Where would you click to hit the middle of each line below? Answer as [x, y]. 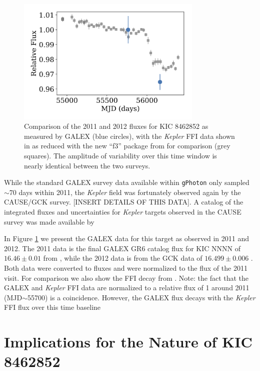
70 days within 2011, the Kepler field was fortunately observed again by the [125, 192]
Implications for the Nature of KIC [128, 342]
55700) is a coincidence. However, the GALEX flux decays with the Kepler [141, 297]
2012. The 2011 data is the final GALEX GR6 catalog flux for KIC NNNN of [122, 248]
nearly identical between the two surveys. [87, 165]
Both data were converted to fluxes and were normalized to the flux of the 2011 [126, 267]
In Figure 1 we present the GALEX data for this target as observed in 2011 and [127, 238]
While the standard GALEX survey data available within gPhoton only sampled [127, 182]
